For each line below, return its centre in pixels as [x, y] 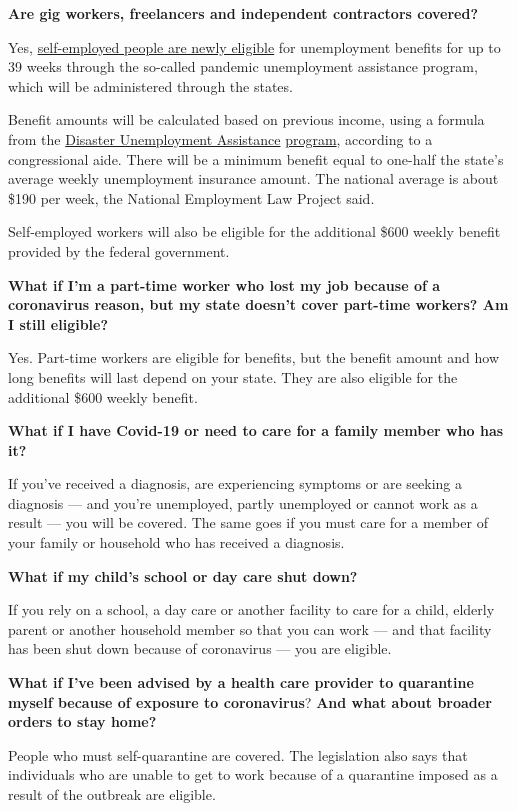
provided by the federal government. [119, 250]
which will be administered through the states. [150, 85]
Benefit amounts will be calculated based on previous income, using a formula [246, 119]
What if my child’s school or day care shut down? [183, 575]
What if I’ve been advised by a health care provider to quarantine [241, 682]
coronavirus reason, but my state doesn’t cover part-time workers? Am [258, 304]
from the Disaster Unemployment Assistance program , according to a [220, 138]
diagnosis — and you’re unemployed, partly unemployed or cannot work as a [243, 502]
